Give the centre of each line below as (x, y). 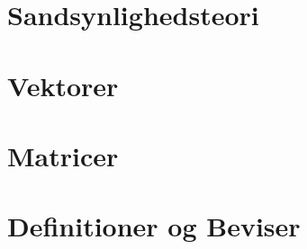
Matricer (63, 155)
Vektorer (63, 85)
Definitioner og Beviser (154, 226)
